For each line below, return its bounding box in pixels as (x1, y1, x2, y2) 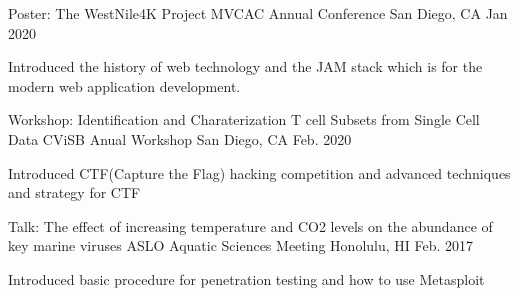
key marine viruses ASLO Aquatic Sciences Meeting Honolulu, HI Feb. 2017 (8, 235, 474, 256)
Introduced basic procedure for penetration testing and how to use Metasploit (8, 268, 485, 289)
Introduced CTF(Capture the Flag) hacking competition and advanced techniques (8, 162, 511, 183)
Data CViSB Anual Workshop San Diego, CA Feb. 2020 (8, 128, 352, 149)
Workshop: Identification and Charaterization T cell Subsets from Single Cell (8, 109, 480, 130)
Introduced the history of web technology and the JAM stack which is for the (8, 56, 483, 77)
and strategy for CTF (8, 182, 141, 203)
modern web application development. (8, 75, 241, 96)
